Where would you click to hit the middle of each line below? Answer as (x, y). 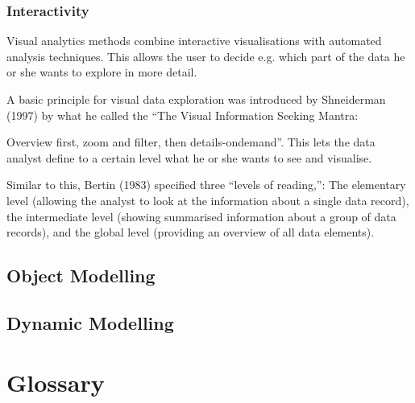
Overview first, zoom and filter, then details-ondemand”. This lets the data (191, 142)
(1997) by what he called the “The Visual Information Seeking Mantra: (183, 115)
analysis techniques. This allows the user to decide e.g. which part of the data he (206, 56)
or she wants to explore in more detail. (102, 72)
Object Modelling (81, 276)
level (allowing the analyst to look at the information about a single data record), (208, 200)
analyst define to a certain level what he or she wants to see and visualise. (189, 157)
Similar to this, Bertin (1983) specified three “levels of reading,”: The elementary (206, 185)
